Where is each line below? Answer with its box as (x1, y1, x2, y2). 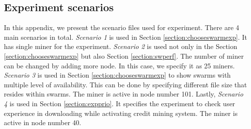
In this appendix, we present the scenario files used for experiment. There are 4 (4, 22, 239, 32)
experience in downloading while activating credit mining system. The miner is (4, 108, 238, 118)
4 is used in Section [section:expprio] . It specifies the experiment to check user (4, 98, 235, 108)
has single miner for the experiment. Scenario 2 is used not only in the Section (4, 41, 237, 51)
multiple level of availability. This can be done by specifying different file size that (4, 79, 247, 89)
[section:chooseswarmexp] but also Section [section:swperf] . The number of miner (4, 50, 244, 61)
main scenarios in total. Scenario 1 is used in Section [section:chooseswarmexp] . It (4, 32, 247, 42)
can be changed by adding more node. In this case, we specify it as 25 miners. (4, 60, 235, 70)
